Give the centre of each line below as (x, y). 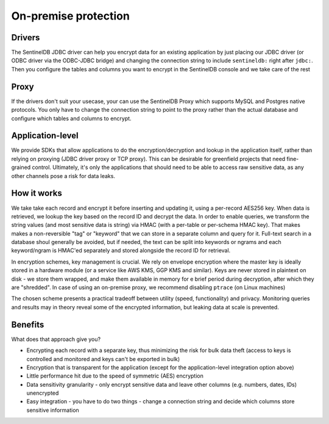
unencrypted (43, 393)
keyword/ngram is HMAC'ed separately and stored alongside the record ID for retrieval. (121, 251)
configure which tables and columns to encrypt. (71, 118)
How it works (37, 193)
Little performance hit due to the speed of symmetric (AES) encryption (115, 376)
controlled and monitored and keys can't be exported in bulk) (103, 359)
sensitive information (53, 410)
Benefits (28, 324)
